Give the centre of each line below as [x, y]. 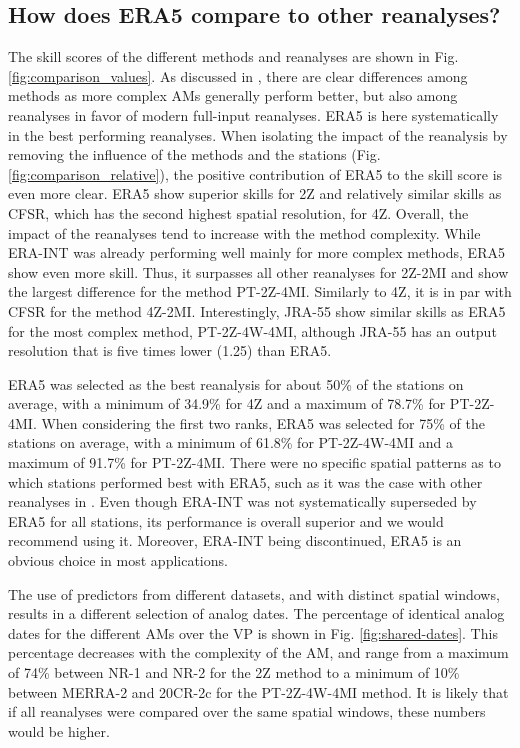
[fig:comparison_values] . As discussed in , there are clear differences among [238, 75]
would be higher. [59, 730]
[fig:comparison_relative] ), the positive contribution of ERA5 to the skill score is [255, 173]
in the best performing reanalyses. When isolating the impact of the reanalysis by [258, 134]
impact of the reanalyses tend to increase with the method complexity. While [244, 232]
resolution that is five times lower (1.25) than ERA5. [170, 350]
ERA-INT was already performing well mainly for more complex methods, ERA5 [256, 252]
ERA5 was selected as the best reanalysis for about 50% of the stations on [236, 383]
